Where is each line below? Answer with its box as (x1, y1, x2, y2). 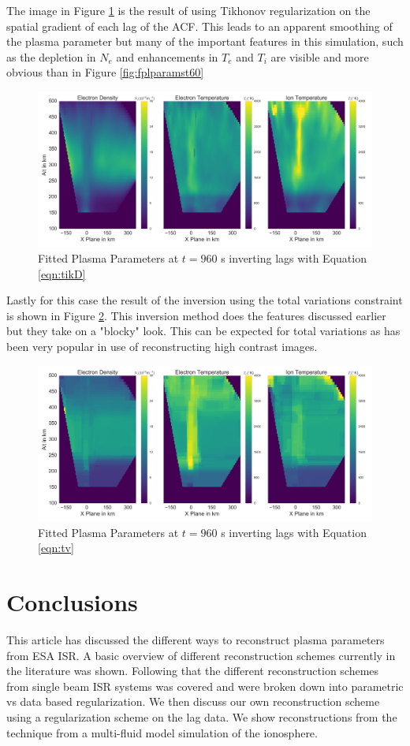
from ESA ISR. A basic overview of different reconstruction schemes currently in (6, 647, 396, 663)
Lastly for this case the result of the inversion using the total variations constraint (6, 292, 403, 308)
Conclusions (6, 586, 138, 618)
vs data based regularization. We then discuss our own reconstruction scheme (6, 693, 380, 710)
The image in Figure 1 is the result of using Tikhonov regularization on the (6, 2, 371, 18)
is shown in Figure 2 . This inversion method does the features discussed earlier (6, 307, 386, 323)
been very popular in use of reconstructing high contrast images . (6, 338, 318, 355)
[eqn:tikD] (38, 265, 86, 282)
